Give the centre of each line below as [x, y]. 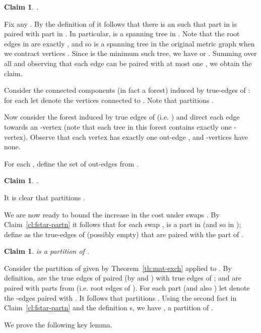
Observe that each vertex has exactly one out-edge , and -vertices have [139, 136]
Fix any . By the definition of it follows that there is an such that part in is [121, 23]
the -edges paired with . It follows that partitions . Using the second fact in [120, 297]
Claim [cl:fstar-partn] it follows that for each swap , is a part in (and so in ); [123, 224]
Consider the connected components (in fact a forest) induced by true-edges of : [127, 90]
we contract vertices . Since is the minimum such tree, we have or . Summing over [130, 53]
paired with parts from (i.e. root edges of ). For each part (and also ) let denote [127, 288]
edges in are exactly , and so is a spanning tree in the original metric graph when [129, 43]
